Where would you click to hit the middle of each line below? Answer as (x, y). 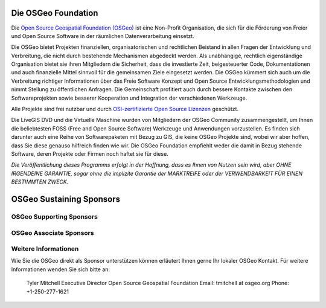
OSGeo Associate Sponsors (53, 233)
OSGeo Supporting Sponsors (54, 216)
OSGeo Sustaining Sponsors (66, 199)
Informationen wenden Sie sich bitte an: (61, 269)
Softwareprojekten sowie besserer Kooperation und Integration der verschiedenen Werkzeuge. (129, 98)
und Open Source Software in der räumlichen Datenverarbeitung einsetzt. (103, 36)
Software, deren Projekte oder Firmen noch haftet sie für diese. (90, 153)
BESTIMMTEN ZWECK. (40, 182)
